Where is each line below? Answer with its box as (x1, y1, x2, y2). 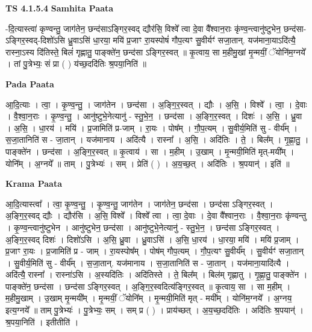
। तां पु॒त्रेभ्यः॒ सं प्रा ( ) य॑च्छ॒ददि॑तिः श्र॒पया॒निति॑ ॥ (5, 57, 146, 70)
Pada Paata (5, 77, 54, 90)
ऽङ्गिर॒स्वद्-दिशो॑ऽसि (5, 34, 65, 46)
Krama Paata (5, 177, 62, 190)
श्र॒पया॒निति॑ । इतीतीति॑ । (5, 315, 79, 328)
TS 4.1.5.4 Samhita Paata (5, 2, 114, 14)
